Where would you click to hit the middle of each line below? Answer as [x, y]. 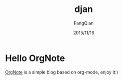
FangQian [84, 23]
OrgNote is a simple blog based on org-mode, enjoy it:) [62, 72]
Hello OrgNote [35, 58]
